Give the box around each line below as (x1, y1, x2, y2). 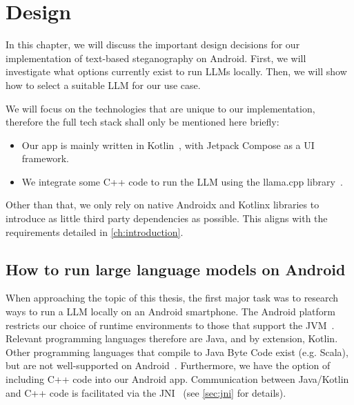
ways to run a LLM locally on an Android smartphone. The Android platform (6, 304, 335, 319)
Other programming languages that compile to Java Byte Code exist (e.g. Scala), (6, 344, 348, 359)
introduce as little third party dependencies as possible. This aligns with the (6, 211, 328, 226)
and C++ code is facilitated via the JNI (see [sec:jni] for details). (6, 385, 286, 399)
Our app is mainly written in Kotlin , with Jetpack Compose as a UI (21, 137, 315, 152)
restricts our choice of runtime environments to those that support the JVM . (6, 317, 335, 332)
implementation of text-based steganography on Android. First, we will (6, 50, 306, 65)
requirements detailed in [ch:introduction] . (6, 224, 184, 239)
